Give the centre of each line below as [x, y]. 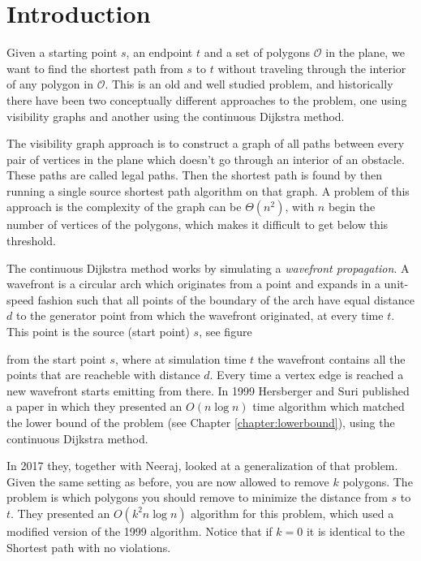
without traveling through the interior [312, 68]
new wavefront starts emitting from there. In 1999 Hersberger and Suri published [208, 390]
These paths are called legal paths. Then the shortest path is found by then [194, 175]
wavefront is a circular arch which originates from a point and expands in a [193, 284]
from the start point [56, 358]
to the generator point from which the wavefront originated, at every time [200, 315]
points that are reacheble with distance [103, 375]
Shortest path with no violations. [89, 547]
